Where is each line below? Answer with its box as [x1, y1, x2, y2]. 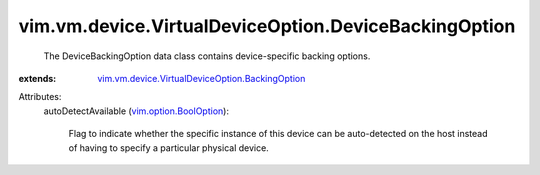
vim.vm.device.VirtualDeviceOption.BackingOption [97, 72, 306, 84]
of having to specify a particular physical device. [68, 141, 269, 154]
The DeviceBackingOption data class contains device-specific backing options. [43, 50, 371, 62]
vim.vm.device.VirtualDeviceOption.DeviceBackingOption [18, 15, 516, 37]
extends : [18, 72, 57, 84]
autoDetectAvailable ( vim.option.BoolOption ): [43, 105, 230, 117]
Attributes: [18, 91, 62, 103]
